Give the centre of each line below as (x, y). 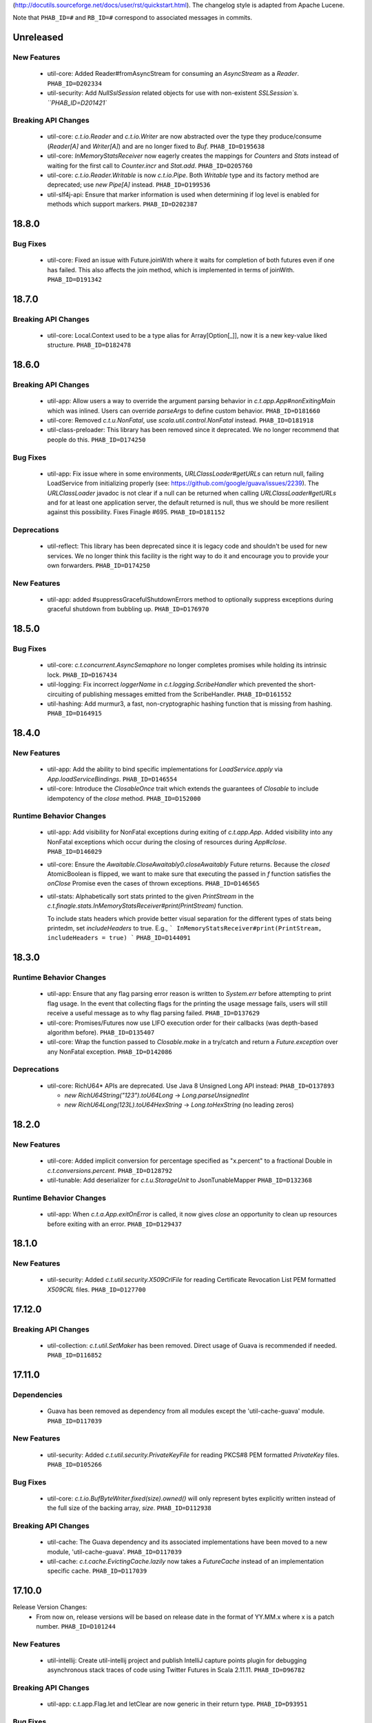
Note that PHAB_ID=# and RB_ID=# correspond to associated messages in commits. (133, 18)
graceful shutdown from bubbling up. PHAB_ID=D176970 (128, 609)
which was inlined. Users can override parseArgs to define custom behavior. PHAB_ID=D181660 (184, 411)
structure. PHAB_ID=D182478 (89, 345)
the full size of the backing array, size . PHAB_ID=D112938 (129, 1508)
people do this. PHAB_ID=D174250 (96, 439)
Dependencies (38, 1395)
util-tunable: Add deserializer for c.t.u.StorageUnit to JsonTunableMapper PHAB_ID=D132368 (180, 1180)
